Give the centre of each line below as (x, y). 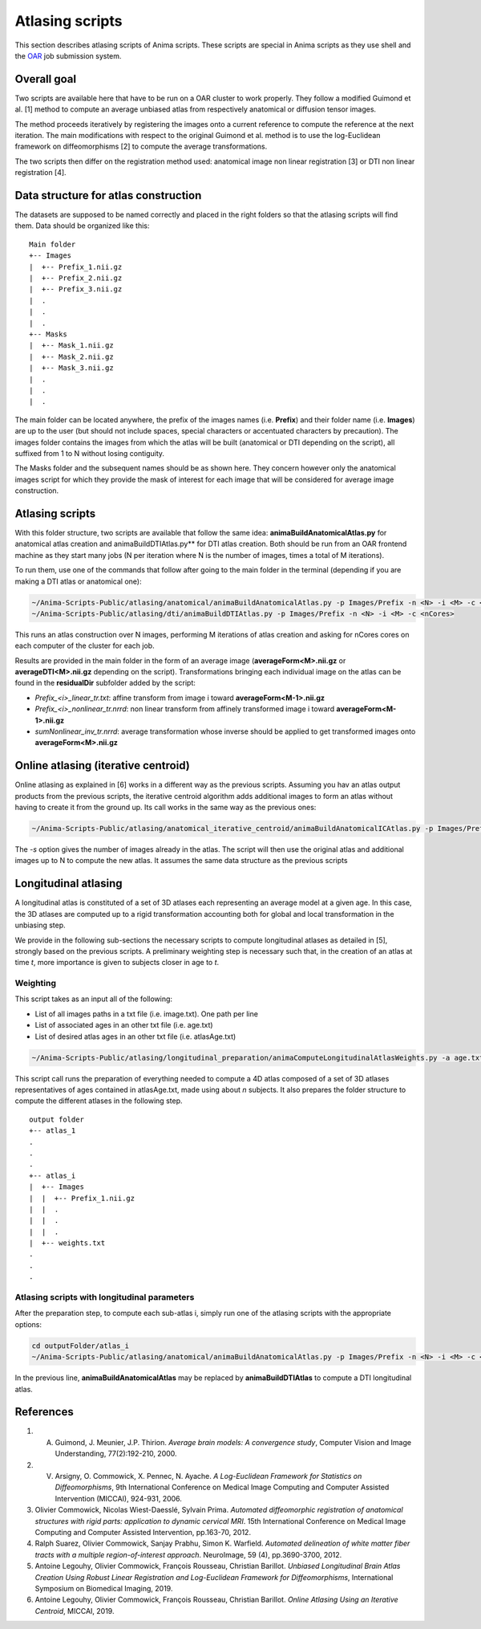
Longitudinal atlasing (69, 884)
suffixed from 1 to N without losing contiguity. (89, 453)
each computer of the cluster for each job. (85, 645)
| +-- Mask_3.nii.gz (71, 368)
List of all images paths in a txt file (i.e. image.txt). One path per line (146, 1014)
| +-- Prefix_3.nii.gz (76, 289)
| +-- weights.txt (67, 1243)
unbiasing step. (40, 925)
